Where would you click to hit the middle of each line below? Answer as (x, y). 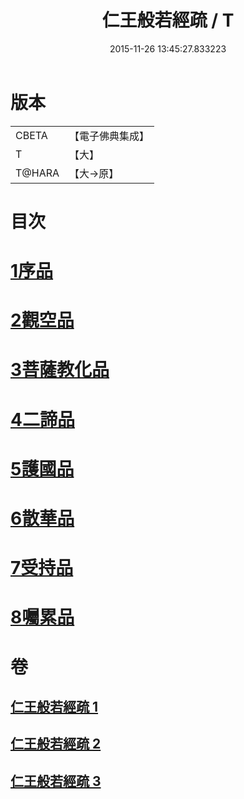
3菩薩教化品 (60, 370)
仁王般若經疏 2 (56, 744)
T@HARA (37, 173)
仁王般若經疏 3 (56, 781)
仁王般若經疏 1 (54, 706)
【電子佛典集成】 (109, 136)
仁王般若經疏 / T (168, 20)
